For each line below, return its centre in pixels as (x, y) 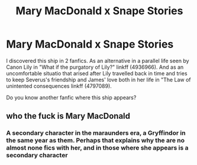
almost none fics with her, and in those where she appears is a (97, 148)
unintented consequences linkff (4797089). (59, 86)
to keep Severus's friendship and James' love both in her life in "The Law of (98, 80)
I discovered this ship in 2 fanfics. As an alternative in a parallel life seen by (98, 61)
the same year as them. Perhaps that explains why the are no (96, 141)
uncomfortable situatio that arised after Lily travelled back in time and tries (97, 73)
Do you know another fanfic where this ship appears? (71, 97)
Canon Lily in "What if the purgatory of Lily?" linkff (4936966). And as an (95, 67)
